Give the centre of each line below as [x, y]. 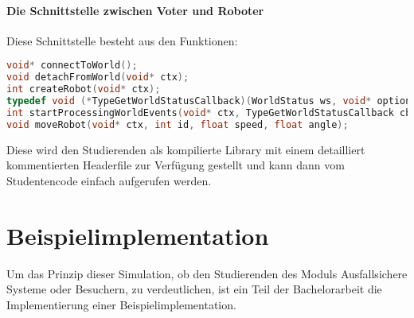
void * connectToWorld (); [72, 66]
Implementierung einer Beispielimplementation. [121, 304]
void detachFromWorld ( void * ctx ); [98, 78]
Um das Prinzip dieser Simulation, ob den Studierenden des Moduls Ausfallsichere [207, 273]
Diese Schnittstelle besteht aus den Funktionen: [122, 40]
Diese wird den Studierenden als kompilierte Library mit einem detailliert [186, 149]
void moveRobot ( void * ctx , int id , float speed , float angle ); [178, 124]
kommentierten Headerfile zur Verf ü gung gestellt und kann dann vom [176, 165]
